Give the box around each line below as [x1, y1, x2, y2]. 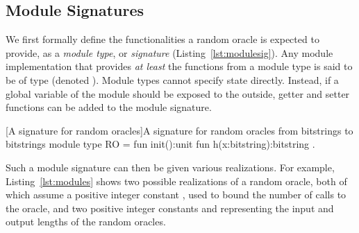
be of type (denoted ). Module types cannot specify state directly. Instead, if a [6, 72, 339, 87]
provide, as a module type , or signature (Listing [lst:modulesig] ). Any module [6, 45, 333, 60]
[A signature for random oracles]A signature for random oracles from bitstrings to [6, 123, 353, 137]
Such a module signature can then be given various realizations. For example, [6, 159, 335, 174]
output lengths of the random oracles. [6, 214, 166, 229]
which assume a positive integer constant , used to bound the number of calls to [6, 187, 347, 202]
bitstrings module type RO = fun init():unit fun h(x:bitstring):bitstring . [6, 137, 315, 151]
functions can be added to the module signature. [6, 100, 212, 114]
